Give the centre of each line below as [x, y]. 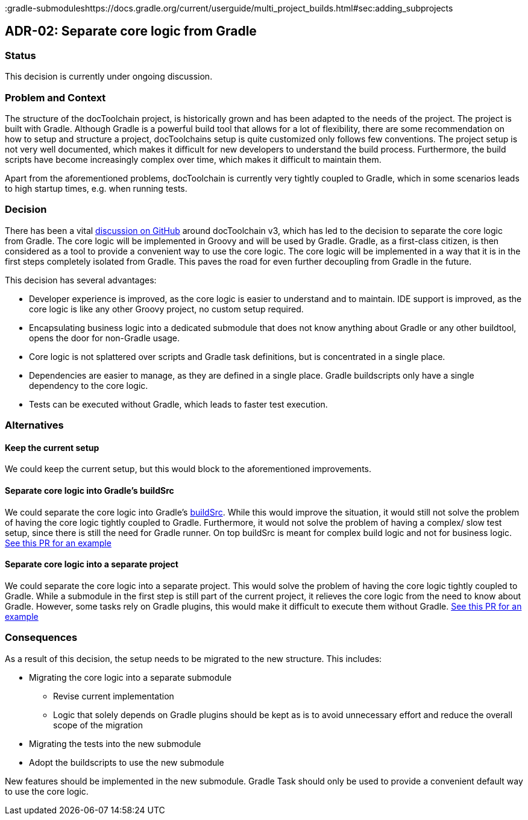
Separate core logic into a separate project [92, 564]
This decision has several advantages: [81, 280]
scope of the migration [98, 725]
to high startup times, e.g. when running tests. [96, 188]
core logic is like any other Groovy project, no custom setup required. [166, 309]
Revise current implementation [114, 696]
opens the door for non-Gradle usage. [104, 338]
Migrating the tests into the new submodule [115, 743]
